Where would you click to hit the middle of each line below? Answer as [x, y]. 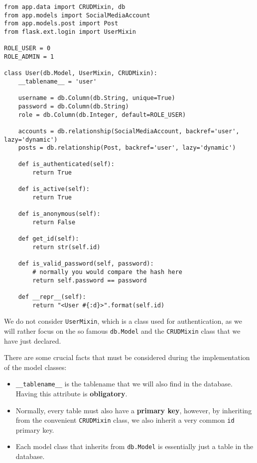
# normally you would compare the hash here [107, 272]
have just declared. [33, 340]
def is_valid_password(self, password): [86, 264]
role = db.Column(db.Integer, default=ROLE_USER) [102, 115]
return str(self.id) [66, 247]
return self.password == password [90, 280]
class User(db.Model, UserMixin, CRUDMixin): [81, 73]
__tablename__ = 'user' [58, 81]
